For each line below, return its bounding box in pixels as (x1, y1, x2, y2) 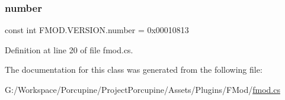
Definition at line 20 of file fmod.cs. (5, 43, 133, 56)
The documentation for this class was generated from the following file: (5, 63, 262, 76)
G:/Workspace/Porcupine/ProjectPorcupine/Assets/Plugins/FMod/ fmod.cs (5, 83, 280, 95)
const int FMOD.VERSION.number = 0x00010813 (5, 24, 189, 36)
